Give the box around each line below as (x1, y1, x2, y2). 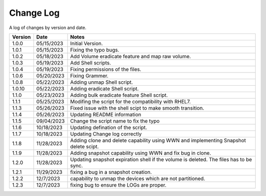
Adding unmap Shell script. (70, 79, 133, 86)
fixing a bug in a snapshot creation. (70, 168, 152, 175)
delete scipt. (70, 143, 99, 150)
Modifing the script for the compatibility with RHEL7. (70, 98, 191, 105)
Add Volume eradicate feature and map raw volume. (70, 53, 191, 60)
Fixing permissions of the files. (70, 65, 141, 72)
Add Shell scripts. (70, 59, 111, 66)
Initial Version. (70, 40, 103, 47)
